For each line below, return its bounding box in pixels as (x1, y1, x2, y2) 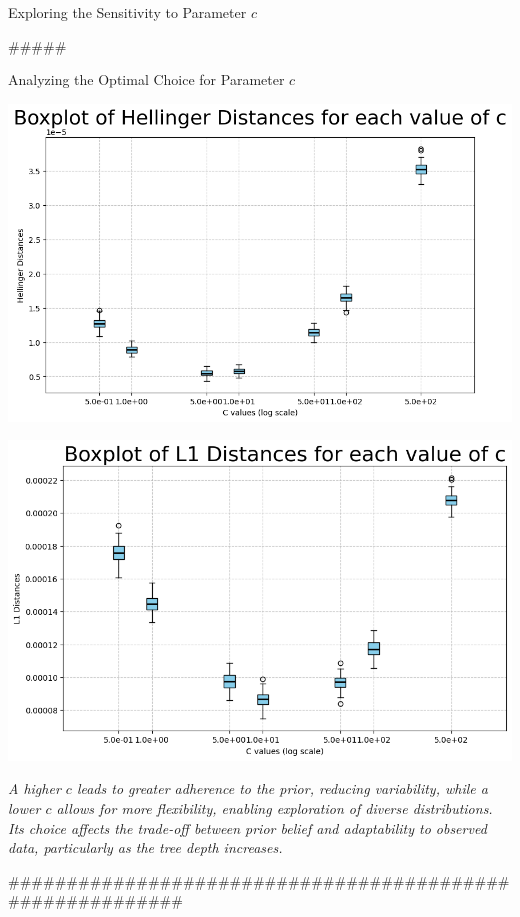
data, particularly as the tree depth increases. (8, 837, 283, 858)
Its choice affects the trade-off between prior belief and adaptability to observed (8, 817, 487, 838)
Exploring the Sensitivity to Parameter (8, 2, 247, 22)
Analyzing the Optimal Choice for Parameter (8, 69, 285, 90)
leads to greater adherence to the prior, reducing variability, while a (76, 778, 488, 799)
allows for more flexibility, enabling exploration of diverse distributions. (56, 798, 493, 819)
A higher (8, 778, 61, 799)
